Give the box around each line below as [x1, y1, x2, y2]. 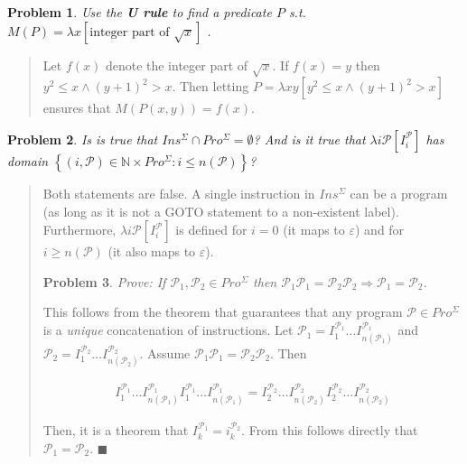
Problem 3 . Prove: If [42, 272, 166, 291]
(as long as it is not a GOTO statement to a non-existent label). [42, 201, 399, 220]
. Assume [139, 343, 191, 362]
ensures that [42, 98, 111, 117]
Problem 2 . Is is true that [7, 129, 158, 148]
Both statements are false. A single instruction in [42, 183, 315, 202]
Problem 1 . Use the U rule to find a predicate [7, 3, 272, 21]
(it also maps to [107, 242, 196, 261]
